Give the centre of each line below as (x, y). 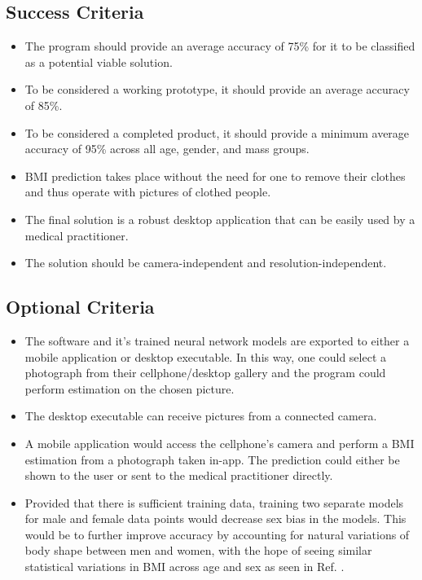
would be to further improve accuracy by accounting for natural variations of (217, 534)
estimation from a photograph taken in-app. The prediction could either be (212, 459)
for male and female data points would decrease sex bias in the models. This (215, 518)
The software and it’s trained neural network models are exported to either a (217, 340)
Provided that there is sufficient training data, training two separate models (214, 502)
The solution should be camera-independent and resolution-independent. (206, 263)
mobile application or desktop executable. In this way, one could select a (205, 356)
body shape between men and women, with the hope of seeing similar (198, 550)
